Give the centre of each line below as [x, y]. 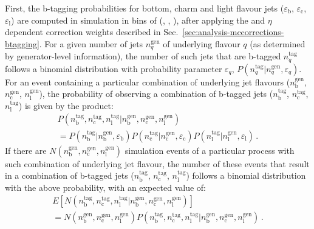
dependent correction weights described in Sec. [92, 32]
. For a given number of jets [91, 43]
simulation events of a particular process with [210, 150]
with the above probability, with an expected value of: [106, 187]
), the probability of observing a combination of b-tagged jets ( [156, 94]
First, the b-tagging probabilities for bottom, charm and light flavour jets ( [145, 8]
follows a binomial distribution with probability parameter [114, 68]
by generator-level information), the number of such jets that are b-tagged [143, 56]
